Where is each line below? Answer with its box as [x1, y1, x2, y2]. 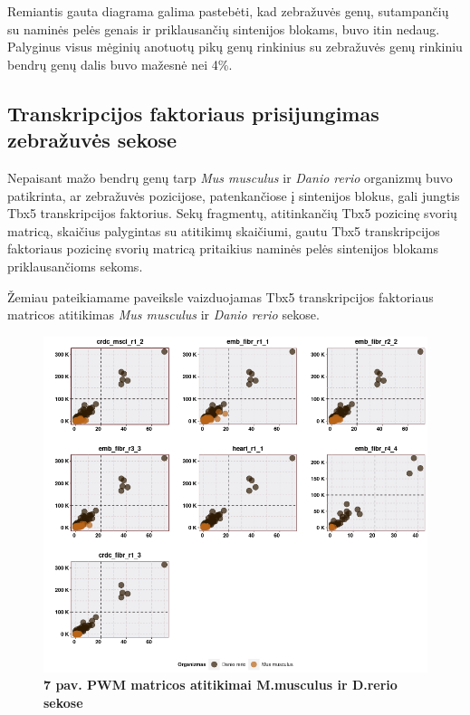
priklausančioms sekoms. [7, 256, 143, 275]
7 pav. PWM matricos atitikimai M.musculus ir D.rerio [43, 675, 398, 694]
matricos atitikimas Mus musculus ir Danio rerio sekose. [7, 305, 320, 324]
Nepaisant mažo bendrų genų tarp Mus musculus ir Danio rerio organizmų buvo [7, 167, 453, 186]
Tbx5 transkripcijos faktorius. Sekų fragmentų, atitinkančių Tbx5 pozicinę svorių [7, 204, 457, 223]
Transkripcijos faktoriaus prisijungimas [7, 99, 379, 127]
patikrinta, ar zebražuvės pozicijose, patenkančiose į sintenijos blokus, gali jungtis [7, 186, 460, 205]
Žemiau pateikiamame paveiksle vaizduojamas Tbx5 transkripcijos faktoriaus [7, 287, 434, 306]
